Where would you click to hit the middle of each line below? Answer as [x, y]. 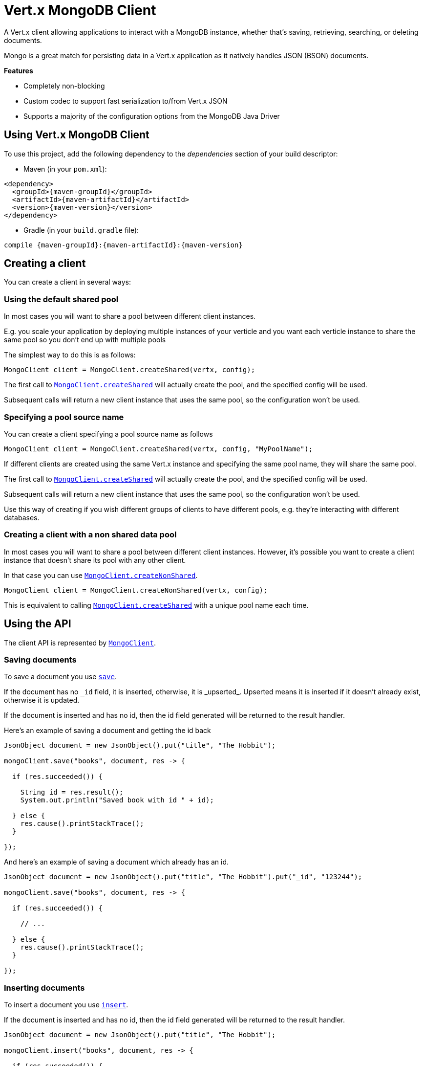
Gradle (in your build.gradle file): [81, 230]
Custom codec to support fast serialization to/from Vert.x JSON [126, 101]
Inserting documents [44, 988]
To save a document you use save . [61, 677]
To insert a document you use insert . [66, 1005]
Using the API [38, 624]
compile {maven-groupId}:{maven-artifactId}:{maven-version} [123, 245]
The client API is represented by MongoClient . [80, 643]
